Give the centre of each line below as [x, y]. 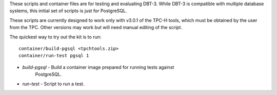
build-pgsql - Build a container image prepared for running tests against [98, 67]
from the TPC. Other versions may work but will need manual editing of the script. [96, 28]
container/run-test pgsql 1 [54, 56]
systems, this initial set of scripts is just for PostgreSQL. [68, 11]
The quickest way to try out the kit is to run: [55, 37]
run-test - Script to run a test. [53, 84]
